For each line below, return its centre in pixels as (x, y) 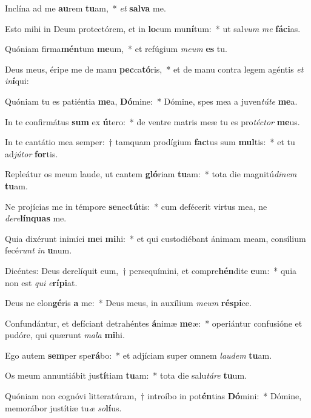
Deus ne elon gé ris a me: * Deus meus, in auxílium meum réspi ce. (128, 303)
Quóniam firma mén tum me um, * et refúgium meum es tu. (116, 49)
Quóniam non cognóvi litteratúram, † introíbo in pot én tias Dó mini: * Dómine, (153, 396)
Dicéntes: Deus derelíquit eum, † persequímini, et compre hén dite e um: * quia (151, 270)
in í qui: (17, 81)
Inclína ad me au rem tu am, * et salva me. (85, 8)
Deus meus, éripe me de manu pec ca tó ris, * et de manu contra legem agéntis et (154, 69)
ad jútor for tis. (32, 153)
